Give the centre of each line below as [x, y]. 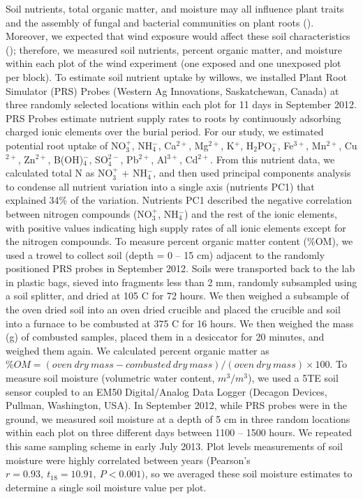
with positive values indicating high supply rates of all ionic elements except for [176, 227]
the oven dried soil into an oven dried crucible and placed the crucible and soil [173, 310]
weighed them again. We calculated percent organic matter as [138, 350]
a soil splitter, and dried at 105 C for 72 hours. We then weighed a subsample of [177, 296]
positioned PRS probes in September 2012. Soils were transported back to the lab [180, 268]
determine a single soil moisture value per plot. [106, 487]
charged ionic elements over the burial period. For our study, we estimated [165, 132]
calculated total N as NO [59, 173]
